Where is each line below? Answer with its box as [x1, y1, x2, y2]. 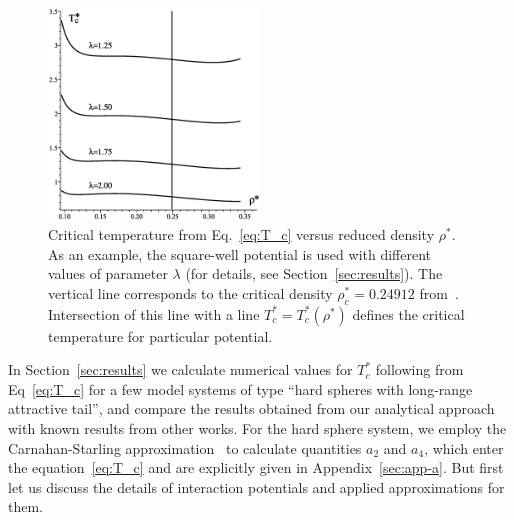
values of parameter [48, 263, 168, 284]
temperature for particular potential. [48, 325, 273, 346]
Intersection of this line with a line [48, 303, 260, 324]
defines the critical [352, 303, 465, 324]
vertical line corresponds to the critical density [48, 282, 333, 303]
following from [375, 359, 464, 380]
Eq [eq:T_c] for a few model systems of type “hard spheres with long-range [8, 378, 473, 399]
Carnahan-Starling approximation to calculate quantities [8, 437, 362, 458]
